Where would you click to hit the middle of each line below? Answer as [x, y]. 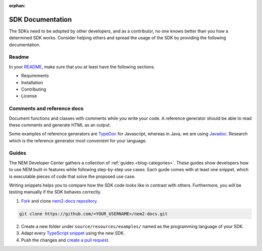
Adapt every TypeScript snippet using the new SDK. [73, 233]
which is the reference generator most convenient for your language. [78, 141]
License [29, 96]
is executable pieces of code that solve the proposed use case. [72, 176]
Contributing [33, 89]
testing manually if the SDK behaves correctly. [55, 192]
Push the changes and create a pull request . [65, 240]
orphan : [17, 6]
